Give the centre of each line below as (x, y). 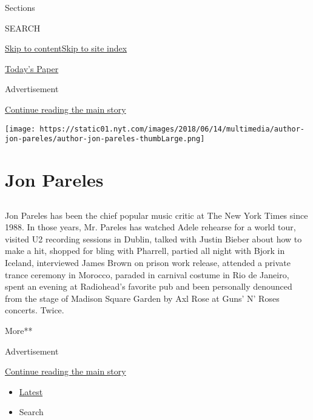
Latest (31, 391)
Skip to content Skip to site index (66, 48)
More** (19, 330)
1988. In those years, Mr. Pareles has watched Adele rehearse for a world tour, (150, 227)
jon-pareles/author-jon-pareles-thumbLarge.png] (105, 139)
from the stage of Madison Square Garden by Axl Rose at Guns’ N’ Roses (142, 298)
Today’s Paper (32, 68)
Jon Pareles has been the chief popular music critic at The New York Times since (156, 215)
